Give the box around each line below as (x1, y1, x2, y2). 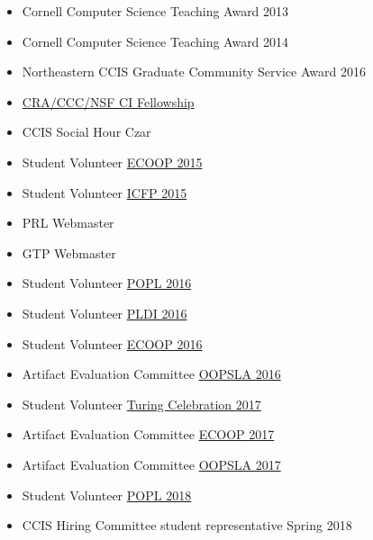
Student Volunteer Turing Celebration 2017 (22, 394, 261, 413)
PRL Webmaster (22, 213, 114, 232)
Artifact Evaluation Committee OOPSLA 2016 (22, 364, 281, 383)
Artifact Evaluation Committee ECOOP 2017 (22, 425, 275, 444)
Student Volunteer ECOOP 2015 (22, 152, 203, 171)
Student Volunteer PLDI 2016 (22, 303, 187, 322)
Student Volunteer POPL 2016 (22, 274, 192, 292)
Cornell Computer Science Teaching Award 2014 (22, 31, 289, 50)
